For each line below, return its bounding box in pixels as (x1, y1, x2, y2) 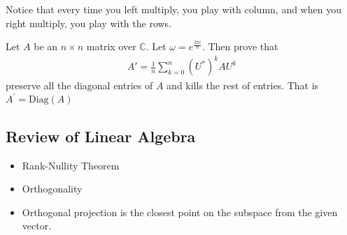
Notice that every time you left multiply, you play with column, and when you (6, 2, 341, 16)
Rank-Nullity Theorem (22, 158, 120, 172)
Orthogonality (22, 181, 83, 196)
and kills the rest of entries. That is (167, 78, 319, 93)
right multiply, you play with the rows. (6, 15, 172, 30)
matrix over (86, 39, 136, 54)
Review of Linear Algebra (6, 125, 196, 146)
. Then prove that (201, 39, 278, 54)
